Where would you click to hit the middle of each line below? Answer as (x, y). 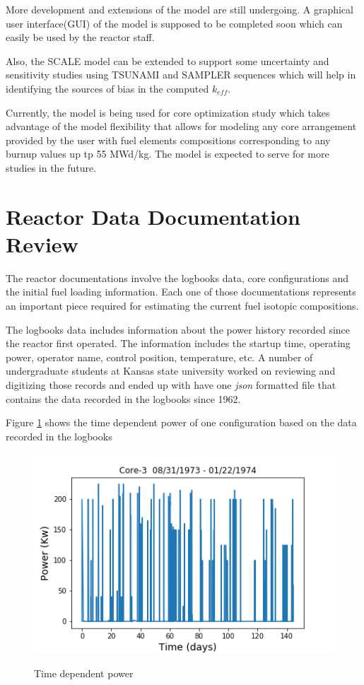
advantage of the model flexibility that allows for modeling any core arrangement (181, 126)
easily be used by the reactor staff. (80, 37)
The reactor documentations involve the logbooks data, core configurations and (177, 277)
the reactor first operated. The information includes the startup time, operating (178, 343)
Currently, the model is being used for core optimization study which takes (168, 112)
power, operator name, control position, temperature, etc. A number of (159, 357)
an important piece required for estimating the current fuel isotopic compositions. (182, 306)
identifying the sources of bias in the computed (107, 88)
